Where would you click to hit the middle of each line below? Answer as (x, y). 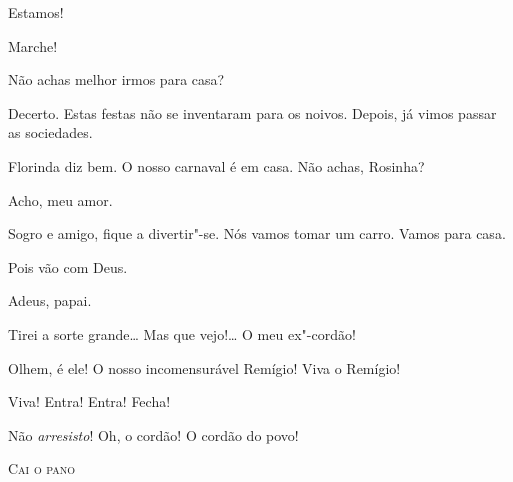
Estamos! (36, 12)
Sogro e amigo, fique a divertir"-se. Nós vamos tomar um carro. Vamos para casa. (257, 233)
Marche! (33, 45)
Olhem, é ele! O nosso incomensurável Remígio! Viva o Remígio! (204, 367)
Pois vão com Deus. (68, 266)
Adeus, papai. (50, 300)
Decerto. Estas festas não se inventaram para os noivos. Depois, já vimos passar (252, 112)
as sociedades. (50, 132)
